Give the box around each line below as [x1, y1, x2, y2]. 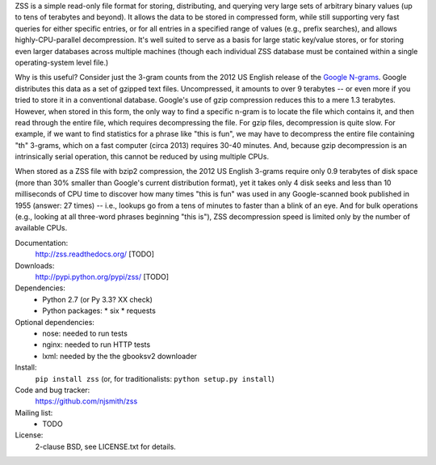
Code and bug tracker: [15, 385, 90, 395]
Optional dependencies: [15, 317, 94, 327]
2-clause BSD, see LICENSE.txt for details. [35, 442, 177, 451]
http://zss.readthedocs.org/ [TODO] [35, 249, 155, 259]
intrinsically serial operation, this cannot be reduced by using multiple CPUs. [15, 152, 270, 162]
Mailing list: [15, 408, 53, 417]
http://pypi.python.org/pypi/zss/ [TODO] [35, 272, 170, 281]
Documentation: [15, 238, 69, 247]
